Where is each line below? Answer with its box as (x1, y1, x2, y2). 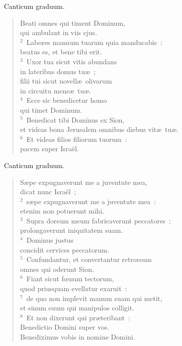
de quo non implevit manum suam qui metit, (26, 293, 163, 303)
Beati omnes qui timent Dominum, (20, 17, 126, 28)
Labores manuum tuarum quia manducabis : (26, 37, 163, 47)
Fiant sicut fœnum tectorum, (26, 273, 114, 284)
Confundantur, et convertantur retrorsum (26, 254, 152, 264)
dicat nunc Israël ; (20, 186, 76, 197)
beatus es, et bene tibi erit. (20, 46, 102, 57)
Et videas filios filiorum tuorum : (26, 133, 127, 144)
